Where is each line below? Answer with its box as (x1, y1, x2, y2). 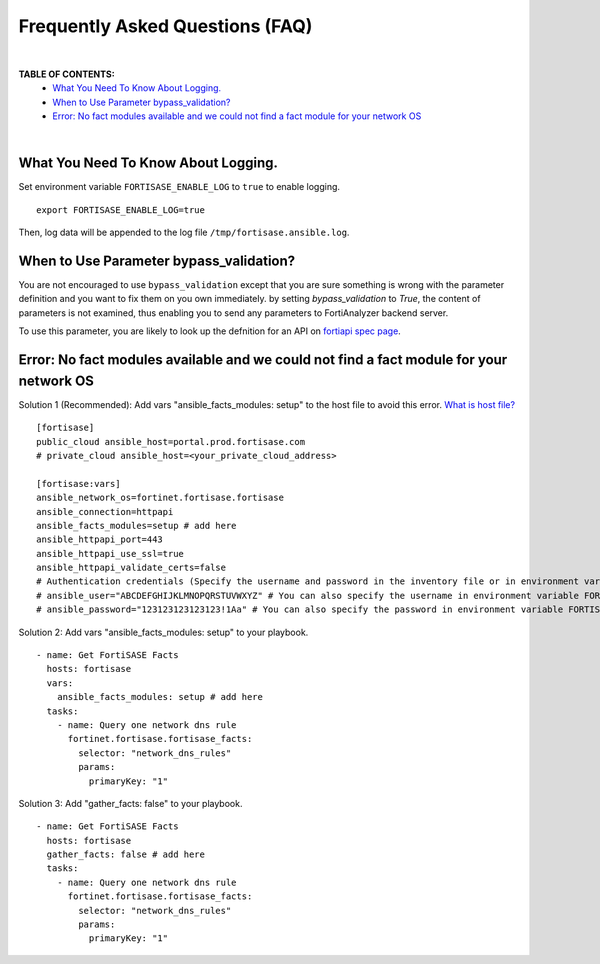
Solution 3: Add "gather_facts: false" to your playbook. (18, 797, 243, 809)
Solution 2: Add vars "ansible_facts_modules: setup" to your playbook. (18, 626, 309, 638)
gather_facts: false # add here (46, 849, 205, 860)
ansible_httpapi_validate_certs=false (36, 562, 227, 574)
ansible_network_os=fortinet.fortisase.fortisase (36, 492, 285, 504)
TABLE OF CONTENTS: (18, 68, 115, 80)
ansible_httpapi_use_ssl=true (36, 548, 185, 559)
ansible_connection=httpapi (36, 506, 174, 517)
